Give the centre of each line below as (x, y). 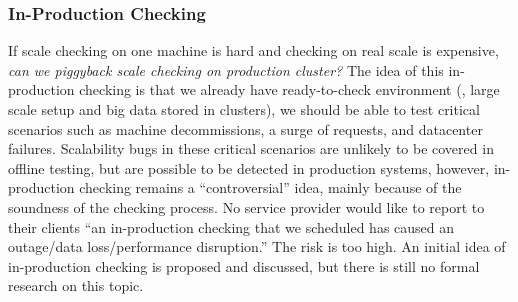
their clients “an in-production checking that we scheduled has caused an (231, 226)
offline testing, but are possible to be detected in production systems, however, (249, 167)
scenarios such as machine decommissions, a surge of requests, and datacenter (245, 128)
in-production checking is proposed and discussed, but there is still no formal (244, 265)
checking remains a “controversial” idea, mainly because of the (270, 187)
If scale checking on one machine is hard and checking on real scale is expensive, (253, 50)
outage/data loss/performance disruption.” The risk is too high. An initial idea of (257, 246)
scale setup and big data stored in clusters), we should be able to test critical (244, 109)
